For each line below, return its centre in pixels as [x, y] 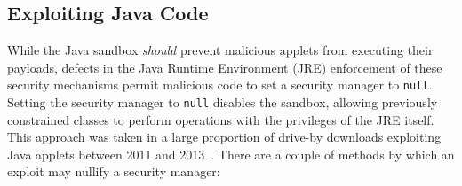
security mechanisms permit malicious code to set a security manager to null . [220, 85]
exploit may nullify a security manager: [114, 171]
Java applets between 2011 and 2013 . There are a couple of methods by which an [231, 154]
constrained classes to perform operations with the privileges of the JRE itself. [221, 119]
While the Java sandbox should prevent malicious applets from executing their [220, 50]
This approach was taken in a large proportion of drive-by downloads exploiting [224, 137]
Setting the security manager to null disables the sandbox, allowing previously [223, 102]
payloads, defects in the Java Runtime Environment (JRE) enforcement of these [225, 67]
